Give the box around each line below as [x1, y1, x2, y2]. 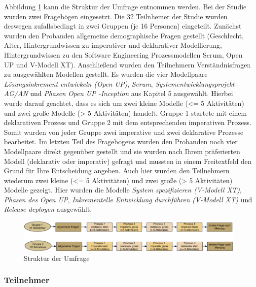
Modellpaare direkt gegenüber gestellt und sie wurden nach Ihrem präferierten [4, 146, 240, 156]
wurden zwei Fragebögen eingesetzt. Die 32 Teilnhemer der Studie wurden [4, 11, 228, 21]
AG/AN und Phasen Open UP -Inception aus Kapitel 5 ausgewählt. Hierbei [4, 88, 233, 98]
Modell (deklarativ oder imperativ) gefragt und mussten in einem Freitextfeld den [4, 156, 252, 166]
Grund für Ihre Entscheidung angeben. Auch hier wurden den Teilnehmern [4, 165, 230, 176]
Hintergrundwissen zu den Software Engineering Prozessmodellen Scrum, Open [4, 49, 243, 60]
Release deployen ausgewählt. [4, 204, 92, 214]
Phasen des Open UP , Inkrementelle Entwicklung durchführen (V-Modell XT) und [4, 194, 253, 204]
